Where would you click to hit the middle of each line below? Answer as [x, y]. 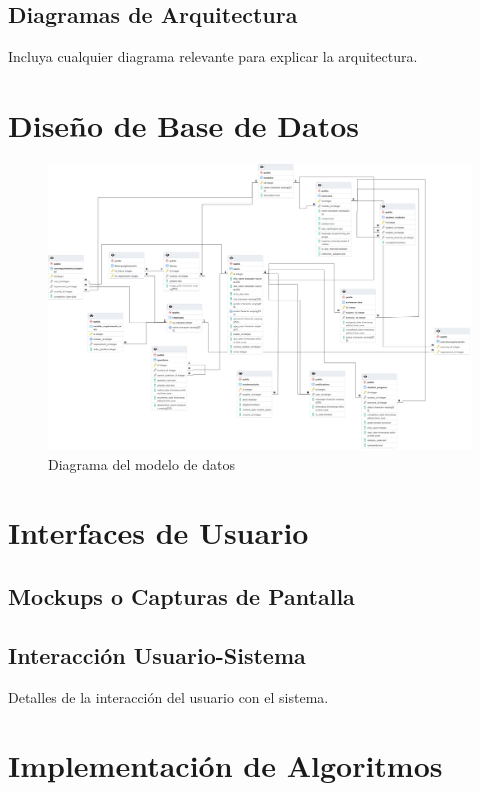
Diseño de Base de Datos [183, 124]
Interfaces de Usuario [158, 532]
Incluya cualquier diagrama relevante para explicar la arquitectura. [213, 56]
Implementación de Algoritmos [225, 765]
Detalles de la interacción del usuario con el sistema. [168, 696]
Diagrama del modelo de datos [141, 463]
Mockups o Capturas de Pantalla [181, 595]
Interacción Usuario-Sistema [157, 654]
